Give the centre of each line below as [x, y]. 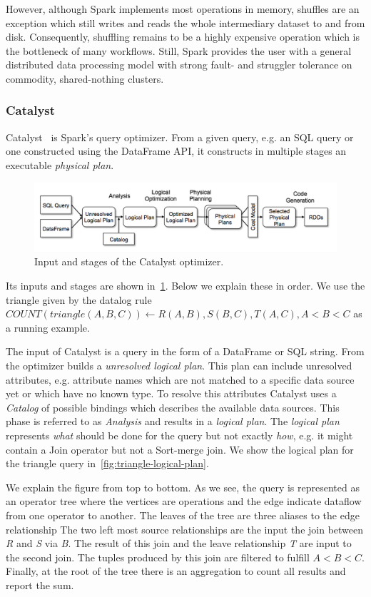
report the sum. [40, 585]
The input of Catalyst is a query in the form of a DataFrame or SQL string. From [185, 351]
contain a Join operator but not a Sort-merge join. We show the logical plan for [180, 449]
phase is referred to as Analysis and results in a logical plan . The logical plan [173, 421]
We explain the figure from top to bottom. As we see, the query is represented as [183, 487]
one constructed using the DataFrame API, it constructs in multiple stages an [176, 151]
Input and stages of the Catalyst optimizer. [129, 261]
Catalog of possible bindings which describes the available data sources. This [173, 407]
